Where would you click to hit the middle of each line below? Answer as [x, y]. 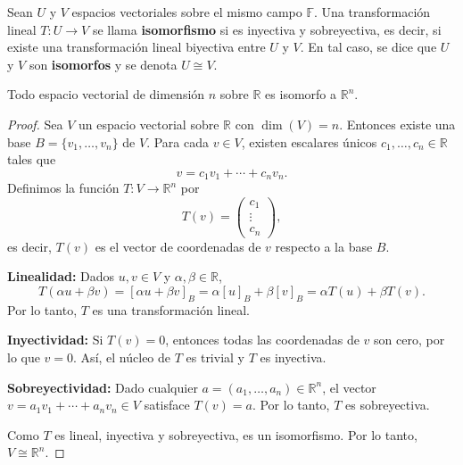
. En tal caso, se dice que [368, 47]
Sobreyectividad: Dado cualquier [103, 387]
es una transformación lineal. [171, 309]
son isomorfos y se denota [103, 64]
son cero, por [409, 340]
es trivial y [215, 357]
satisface [167, 405]
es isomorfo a [301, 94]
